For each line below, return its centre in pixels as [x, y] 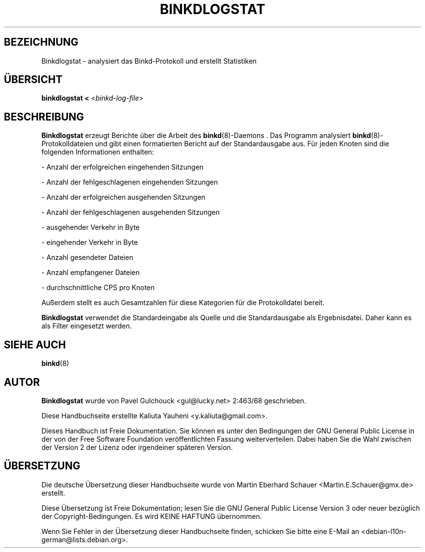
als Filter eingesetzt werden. [87, 326]
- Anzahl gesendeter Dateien [87, 258]
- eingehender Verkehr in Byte [90, 242]
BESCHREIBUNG [44, 117]
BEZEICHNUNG [41, 42]
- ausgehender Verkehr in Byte [90, 227]
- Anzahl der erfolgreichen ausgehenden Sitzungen [123, 197]
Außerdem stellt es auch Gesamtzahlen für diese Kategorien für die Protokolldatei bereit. [183, 303]
